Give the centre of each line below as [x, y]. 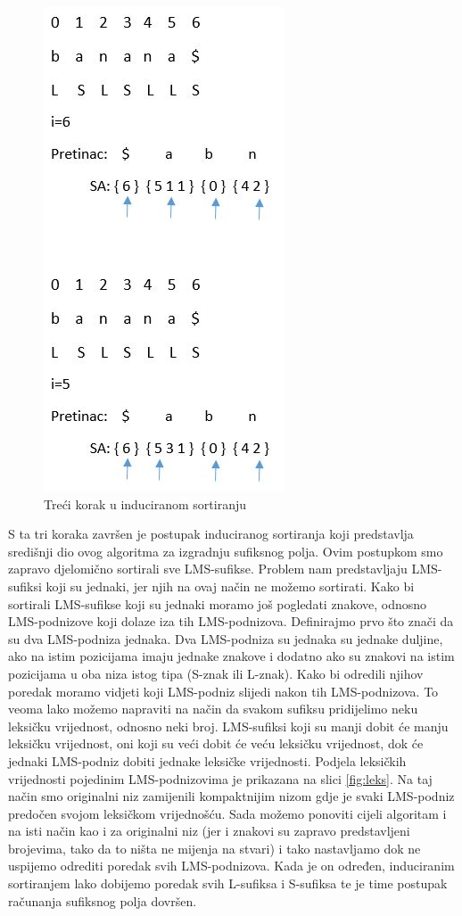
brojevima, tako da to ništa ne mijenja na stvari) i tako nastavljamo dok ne [214, 848]
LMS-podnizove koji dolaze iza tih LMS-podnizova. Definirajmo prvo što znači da [231, 621]
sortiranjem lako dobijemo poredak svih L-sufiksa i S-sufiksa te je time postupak [228, 883]
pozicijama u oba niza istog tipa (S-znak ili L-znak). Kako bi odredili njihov [216, 673]
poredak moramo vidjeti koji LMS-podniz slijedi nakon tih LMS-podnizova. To [223, 691]
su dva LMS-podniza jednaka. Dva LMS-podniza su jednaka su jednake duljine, [226, 638]
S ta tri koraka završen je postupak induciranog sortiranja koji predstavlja [211, 534]
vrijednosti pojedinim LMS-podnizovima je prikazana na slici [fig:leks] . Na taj [220, 778]
